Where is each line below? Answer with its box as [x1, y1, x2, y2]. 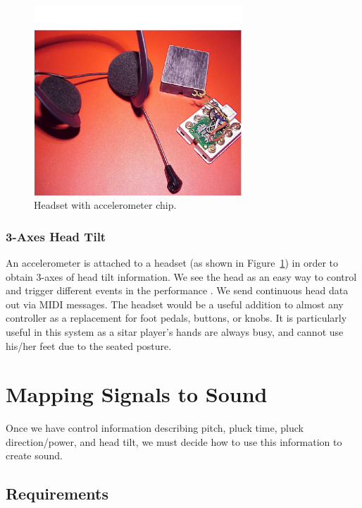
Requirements [6, 483, 108, 504]
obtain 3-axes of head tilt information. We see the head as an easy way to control [6, 269, 357, 284]
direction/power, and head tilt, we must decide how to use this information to [6, 434, 342, 449]
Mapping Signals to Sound [6, 380, 268, 409]
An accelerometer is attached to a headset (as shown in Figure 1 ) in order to [6, 255, 338, 270]
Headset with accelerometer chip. [34, 198, 177, 212]
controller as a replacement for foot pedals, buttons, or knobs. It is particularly [6, 310, 347, 325]
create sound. [6, 448, 63, 463]
